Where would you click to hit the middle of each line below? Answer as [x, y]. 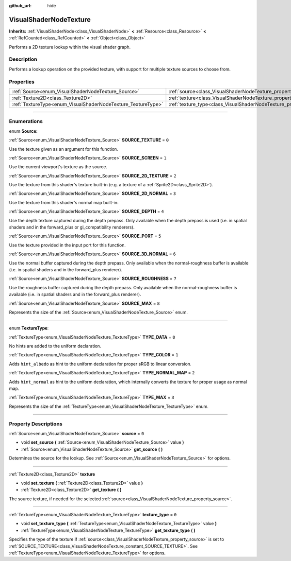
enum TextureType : [29, 328]
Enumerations [26, 122]
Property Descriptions [36, 424]
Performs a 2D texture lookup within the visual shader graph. [70, 47]
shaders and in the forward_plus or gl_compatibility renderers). [72, 227]
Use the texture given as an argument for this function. [64, 149]
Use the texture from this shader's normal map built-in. [64, 202]
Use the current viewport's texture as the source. [58, 167]
